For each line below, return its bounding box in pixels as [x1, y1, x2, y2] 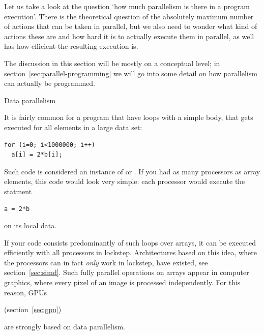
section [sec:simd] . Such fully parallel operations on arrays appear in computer [4, 267, 249, 278]
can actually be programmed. [4, 78, 95, 88]
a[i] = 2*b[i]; [11, 151, 63, 159]
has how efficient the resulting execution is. [4, 41, 138, 51]
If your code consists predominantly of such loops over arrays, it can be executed [4, 237, 256, 248]
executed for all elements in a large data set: [4, 121, 142, 132]
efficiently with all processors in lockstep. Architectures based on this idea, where [4, 247, 257, 258]
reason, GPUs [4, 287, 47, 297]
